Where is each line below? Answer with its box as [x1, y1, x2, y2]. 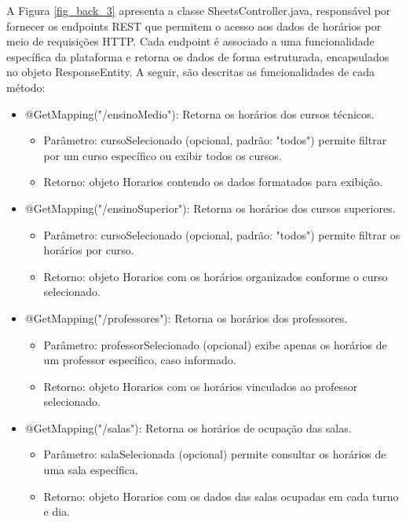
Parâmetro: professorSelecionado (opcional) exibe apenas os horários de [43, 336, 387, 352]
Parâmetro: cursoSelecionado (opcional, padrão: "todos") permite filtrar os [43, 226, 401, 243]
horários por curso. [43, 242, 134, 258]
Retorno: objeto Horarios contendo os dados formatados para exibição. [43, 173, 383, 190]
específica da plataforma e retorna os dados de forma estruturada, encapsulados [6, 48, 390, 64]
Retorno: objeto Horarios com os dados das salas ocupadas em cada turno [43, 487, 399, 504]
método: [6, 78, 46, 95]
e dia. [43, 503, 71, 520]
